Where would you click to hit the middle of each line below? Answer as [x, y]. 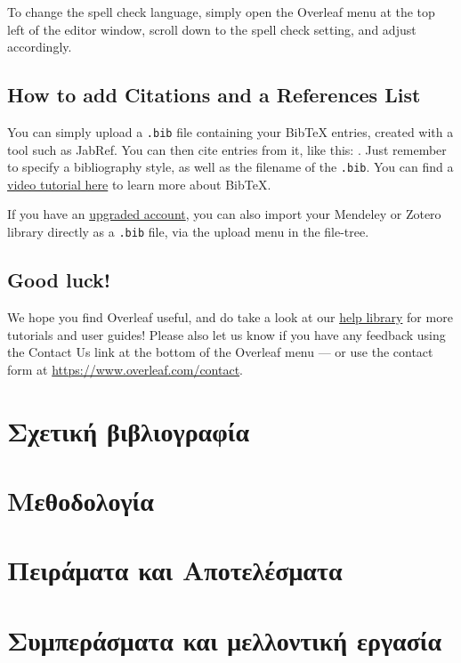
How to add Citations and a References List [214, 95]
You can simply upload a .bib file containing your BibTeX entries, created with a [230, 131]
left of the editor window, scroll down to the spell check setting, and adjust [212, 29]
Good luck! [59, 280]
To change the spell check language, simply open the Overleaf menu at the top [221, 12]
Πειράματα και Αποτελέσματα [175, 570]
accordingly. [40, 47]
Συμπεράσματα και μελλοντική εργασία [225, 639]
